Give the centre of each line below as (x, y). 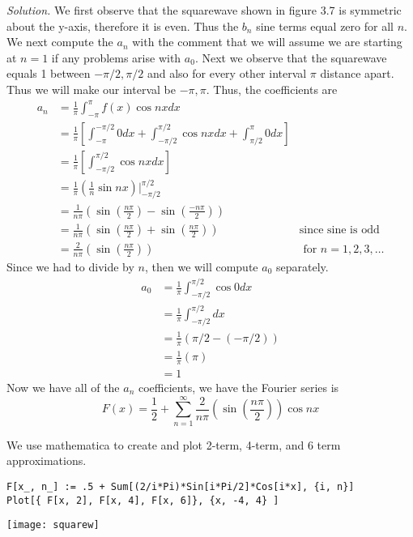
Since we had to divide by (70, 266)
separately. (302, 266)
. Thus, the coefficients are (272, 89)
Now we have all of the (63, 387)
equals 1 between (49, 73)
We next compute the (60, 42)
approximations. (47, 460)
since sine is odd (339, 230)
